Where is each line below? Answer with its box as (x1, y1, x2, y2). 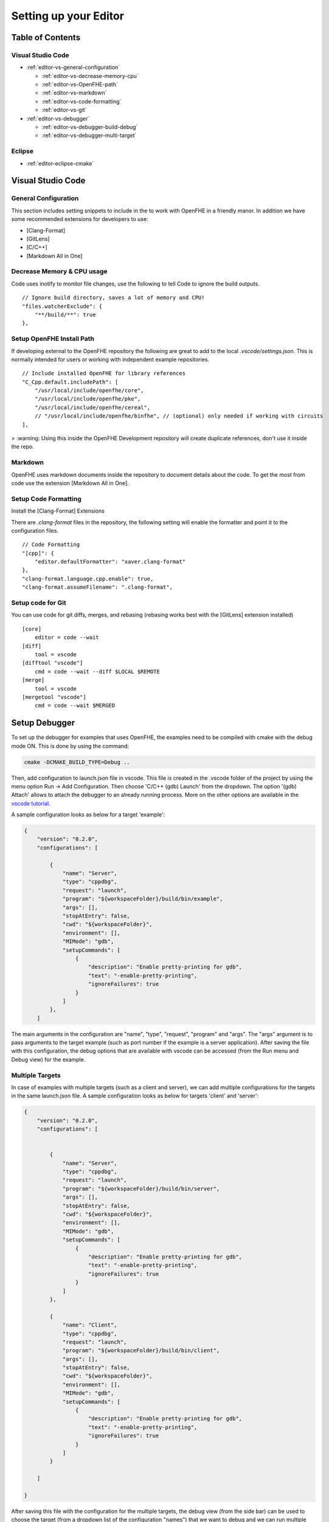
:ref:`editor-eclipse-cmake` (26, 160, 94, 167)
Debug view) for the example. (11, 1056, 86, 1063)
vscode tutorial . (11, 799, 51, 807)
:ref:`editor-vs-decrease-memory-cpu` (41, 72, 139, 79)
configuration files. (11, 527, 59, 534)
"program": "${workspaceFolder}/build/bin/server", (62, 1185, 220, 1192)
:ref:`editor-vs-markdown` (41, 89, 107, 97)
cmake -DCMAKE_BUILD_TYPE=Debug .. (24, 759, 130, 765)
